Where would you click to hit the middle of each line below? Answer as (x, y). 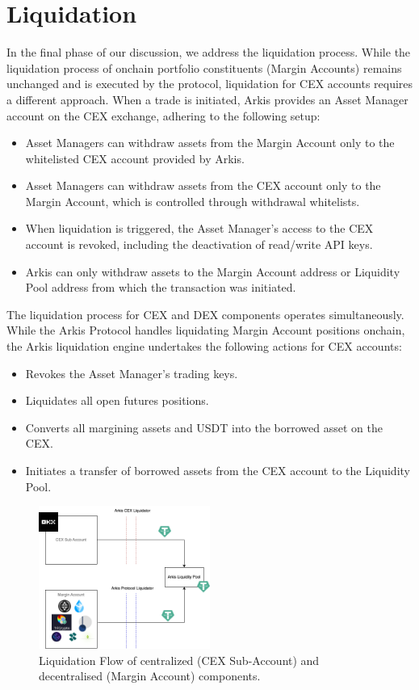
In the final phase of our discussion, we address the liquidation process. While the (209, 52)
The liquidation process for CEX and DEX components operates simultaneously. (205, 314)
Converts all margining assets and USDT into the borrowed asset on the (204, 427)
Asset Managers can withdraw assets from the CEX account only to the (203, 185)
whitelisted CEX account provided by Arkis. (135, 158)
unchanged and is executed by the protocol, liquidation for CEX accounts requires (210, 84)
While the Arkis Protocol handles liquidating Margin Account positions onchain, (206, 330)
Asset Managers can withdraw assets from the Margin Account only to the (210, 143)
